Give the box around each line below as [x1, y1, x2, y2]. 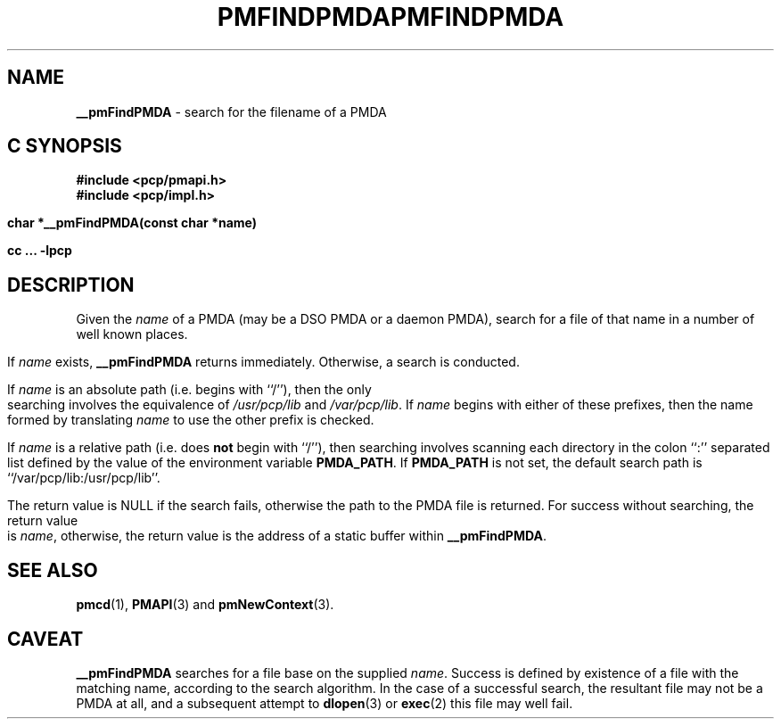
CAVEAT [7, 627, 84, 650]
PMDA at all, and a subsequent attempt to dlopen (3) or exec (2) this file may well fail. [76, 695, 573, 711]
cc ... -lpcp [7, 243, 72, 259]
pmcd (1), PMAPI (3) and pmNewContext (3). [76, 597, 334, 613]
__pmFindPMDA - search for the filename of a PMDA [76, 103, 387, 120]
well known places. [76, 326, 188, 342]
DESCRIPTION [7, 273, 135, 296]
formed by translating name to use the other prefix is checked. [7, 412, 374, 428]
